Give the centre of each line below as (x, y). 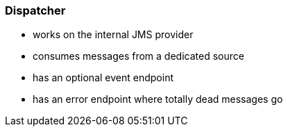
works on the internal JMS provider (113, 35)
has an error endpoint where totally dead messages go (158, 99)
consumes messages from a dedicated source (138, 56)
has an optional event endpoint (103, 78)
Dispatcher (35, 10)
